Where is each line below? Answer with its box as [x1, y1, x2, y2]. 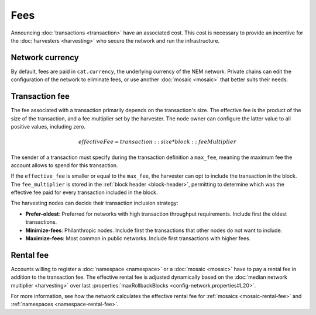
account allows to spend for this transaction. [11, 161, 118, 169]
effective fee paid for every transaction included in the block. [11, 189, 158, 196]
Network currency [11, 53, 79, 63]
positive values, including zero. [11, 123, 86, 130]
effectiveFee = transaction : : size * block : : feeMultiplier [78, 139, 236, 146]
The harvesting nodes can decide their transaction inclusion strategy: [11, 199, 178, 207]
